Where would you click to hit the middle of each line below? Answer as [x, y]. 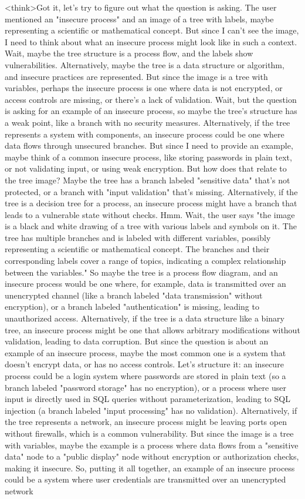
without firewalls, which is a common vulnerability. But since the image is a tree [149, 433]
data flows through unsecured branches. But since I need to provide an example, [149, 145]
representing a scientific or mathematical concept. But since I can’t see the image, [152, 30]
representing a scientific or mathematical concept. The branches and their [137, 249]
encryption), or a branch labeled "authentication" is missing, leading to [132, 307]
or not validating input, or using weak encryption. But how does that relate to [146, 168]
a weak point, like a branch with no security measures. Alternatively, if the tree [148, 122]
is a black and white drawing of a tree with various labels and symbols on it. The [151, 226]
